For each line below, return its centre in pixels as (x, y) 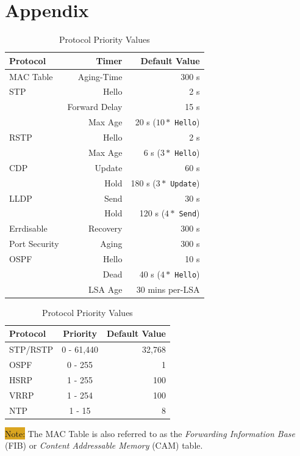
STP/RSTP (31, 349)
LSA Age (105, 289)
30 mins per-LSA (168, 289)
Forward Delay (95, 107)
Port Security (34, 244)
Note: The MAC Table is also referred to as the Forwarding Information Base (150, 433)
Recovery (105, 228)
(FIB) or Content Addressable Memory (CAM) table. (104, 445)
